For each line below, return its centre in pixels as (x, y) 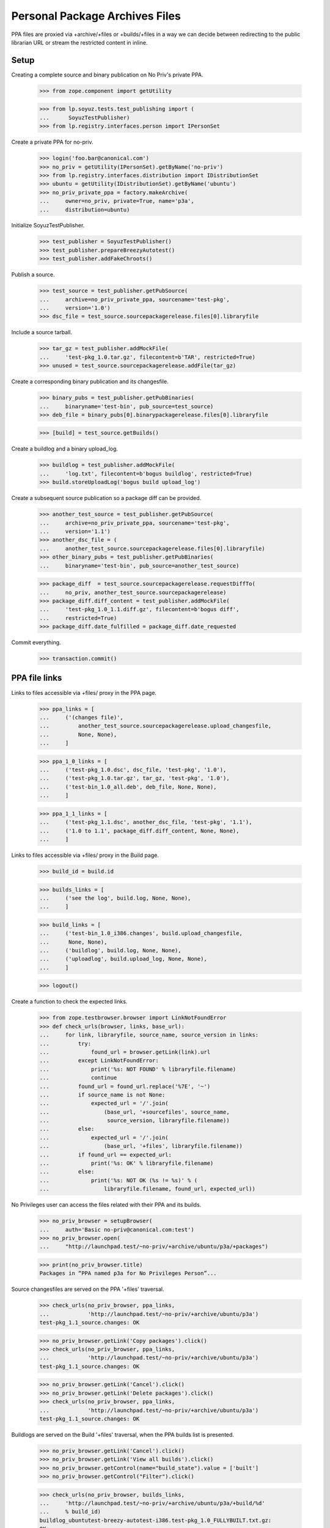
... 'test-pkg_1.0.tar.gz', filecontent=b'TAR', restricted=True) (148, 357)
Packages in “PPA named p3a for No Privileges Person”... (128, 1273)
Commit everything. (36, 642)
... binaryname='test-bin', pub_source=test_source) (127, 406)
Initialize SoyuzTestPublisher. (48, 226)
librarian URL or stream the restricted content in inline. (79, 42)
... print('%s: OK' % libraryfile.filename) (127, 1163)
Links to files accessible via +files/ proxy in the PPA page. (84, 692)
